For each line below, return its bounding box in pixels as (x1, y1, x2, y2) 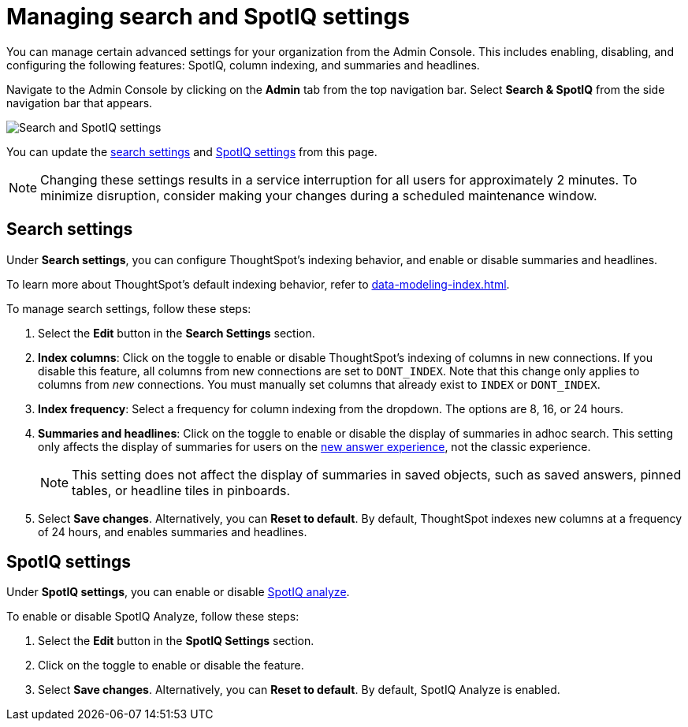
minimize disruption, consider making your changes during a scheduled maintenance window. (40, 187, 597, 203)
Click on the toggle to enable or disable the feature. (38, 658, 304, 673)
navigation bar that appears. (6, 95, 153, 110)
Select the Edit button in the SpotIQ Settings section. (38, 634, 314, 648)
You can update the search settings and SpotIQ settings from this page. (6, 144, 377, 158)
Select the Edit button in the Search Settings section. (38, 326, 315, 340)
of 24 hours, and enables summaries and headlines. (38, 524, 307, 539)
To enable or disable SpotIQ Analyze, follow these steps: (6, 610, 299, 624)
